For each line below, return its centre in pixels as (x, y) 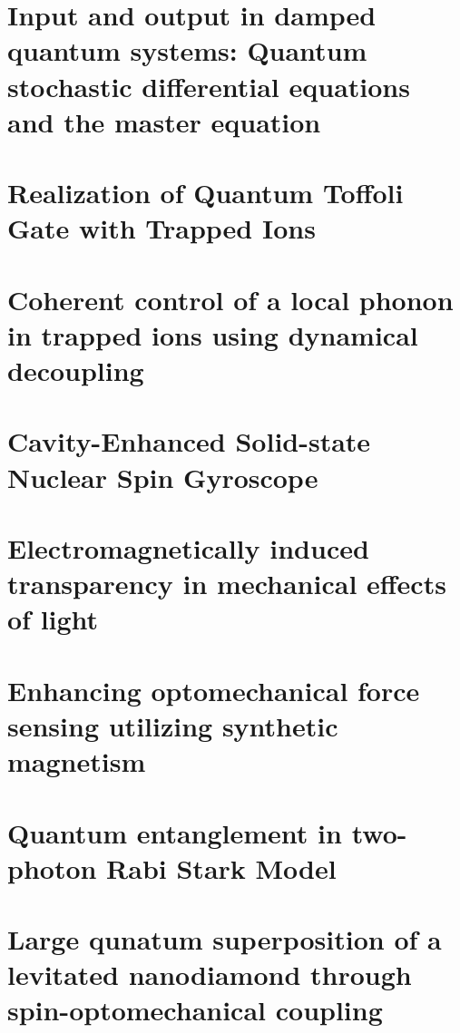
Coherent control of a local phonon (230, 299)
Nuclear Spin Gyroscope (163, 477)
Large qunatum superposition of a (225, 939)
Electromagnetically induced (188, 548)
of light (53, 619)
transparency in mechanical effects (227, 584)
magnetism (77, 761)
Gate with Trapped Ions (161, 228)
